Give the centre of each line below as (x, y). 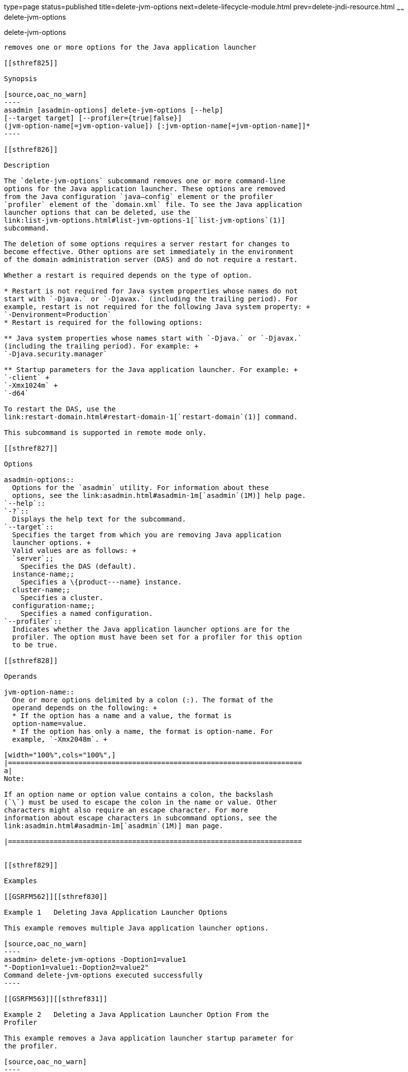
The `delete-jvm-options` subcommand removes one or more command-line (145, 181)
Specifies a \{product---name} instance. (101, 582)
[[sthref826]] (31, 149)
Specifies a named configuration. (87, 613)
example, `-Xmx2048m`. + (60, 739)
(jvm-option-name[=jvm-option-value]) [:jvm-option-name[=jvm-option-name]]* (157, 126)
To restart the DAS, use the (60, 409)
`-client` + (27, 377)
